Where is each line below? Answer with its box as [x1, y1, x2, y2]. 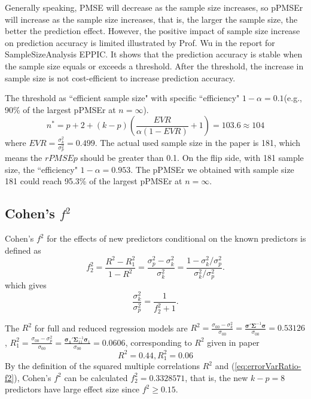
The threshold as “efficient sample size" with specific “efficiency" [5, 92, 240, 104]
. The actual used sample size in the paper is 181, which [94, 136, 300, 149]
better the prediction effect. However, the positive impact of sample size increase [5, 25, 300, 37]
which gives [5, 278, 47, 291]
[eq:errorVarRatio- [234, 360, 301, 372]
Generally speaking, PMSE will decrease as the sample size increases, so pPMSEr [5, 1, 303, 13]
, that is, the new [185, 371, 248, 383]
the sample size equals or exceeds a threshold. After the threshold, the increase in [5, 59, 304, 72]
